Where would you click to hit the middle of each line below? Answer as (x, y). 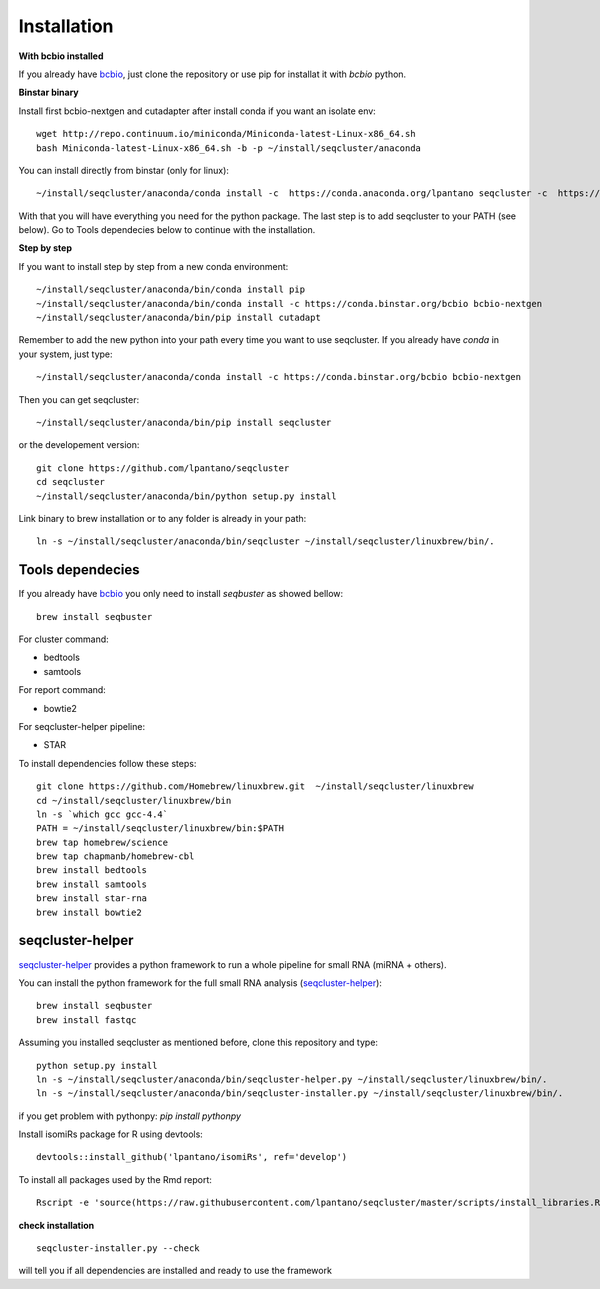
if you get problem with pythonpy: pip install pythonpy (130, 1116)
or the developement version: (79, 445)
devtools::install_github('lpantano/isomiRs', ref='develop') (192, 1157)
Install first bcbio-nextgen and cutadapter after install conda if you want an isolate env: (197, 111)
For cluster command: (63, 639)
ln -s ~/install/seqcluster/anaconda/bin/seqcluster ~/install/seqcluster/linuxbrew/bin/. (265, 541)
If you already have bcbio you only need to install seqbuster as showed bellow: (181, 594)
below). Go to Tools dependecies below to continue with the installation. (167, 230)
